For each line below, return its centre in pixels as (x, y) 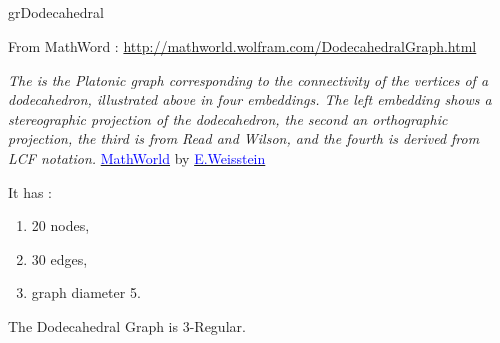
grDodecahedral (56, 12)
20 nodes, (60, 225)
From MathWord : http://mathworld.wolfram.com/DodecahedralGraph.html (242, 45)
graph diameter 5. (86, 292)
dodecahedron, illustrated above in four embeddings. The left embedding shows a (250, 99)
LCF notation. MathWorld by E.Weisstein (137, 157)
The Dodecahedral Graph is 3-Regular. (127, 325)
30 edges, (59, 258)
